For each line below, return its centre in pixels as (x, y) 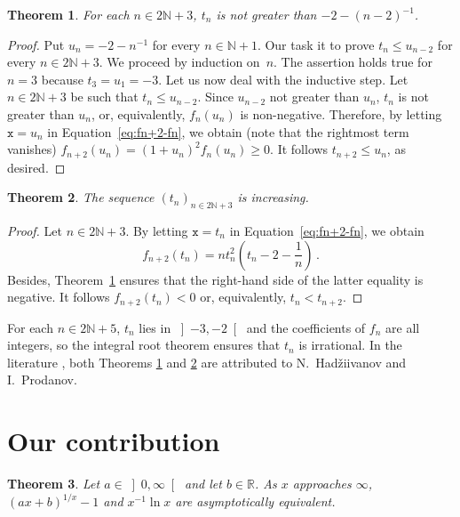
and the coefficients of (306, 327)
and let (203, 484)
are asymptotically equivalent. (255, 501)
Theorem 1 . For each (68, 14)
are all (403, 327)
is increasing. (273, 197)
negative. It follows (59, 297)
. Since (215, 97)
